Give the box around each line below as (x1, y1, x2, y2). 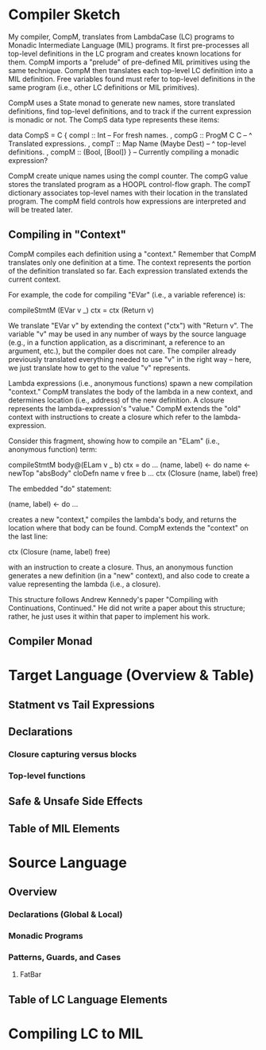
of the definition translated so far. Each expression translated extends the (8, 266, 249, 275)
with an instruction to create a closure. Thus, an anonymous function (8, 562, 233, 572)
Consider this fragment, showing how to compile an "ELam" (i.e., (8, 436, 220, 445)
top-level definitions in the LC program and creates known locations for (8, 49, 242, 58)
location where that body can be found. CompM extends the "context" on (8, 523, 249, 532)
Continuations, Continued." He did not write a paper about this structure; (8, 603, 246, 612)
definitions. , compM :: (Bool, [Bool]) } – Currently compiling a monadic (8, 147, 240, 157)
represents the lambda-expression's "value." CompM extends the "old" (8, 403, 241, 413)
